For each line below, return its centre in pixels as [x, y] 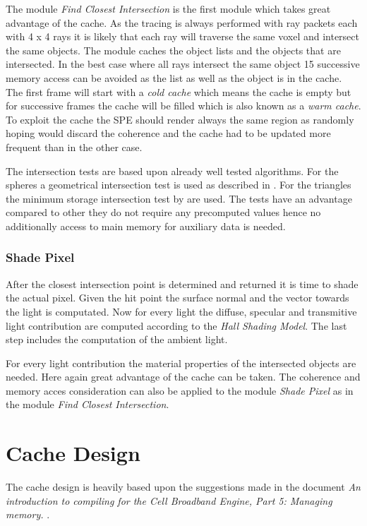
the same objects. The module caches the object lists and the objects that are [173, 50]
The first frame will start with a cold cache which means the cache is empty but [179, 91]
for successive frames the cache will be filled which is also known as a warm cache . [183, 106]
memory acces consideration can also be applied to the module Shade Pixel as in [180, 390]
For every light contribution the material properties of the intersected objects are [181, 363]
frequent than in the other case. [74, 147]
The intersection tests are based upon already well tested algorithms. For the [172, 171]
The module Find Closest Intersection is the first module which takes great [168, 8]
